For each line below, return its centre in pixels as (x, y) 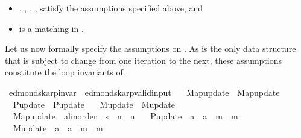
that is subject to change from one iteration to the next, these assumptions (144, 60)
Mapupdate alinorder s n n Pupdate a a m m (125, 116)
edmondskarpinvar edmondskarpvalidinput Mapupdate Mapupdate (144, 92)
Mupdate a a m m (58, 127)
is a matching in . (51, 28)
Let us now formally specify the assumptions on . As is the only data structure (150, 49)
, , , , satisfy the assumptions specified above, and (111, 8)
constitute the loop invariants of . (67, 72)
